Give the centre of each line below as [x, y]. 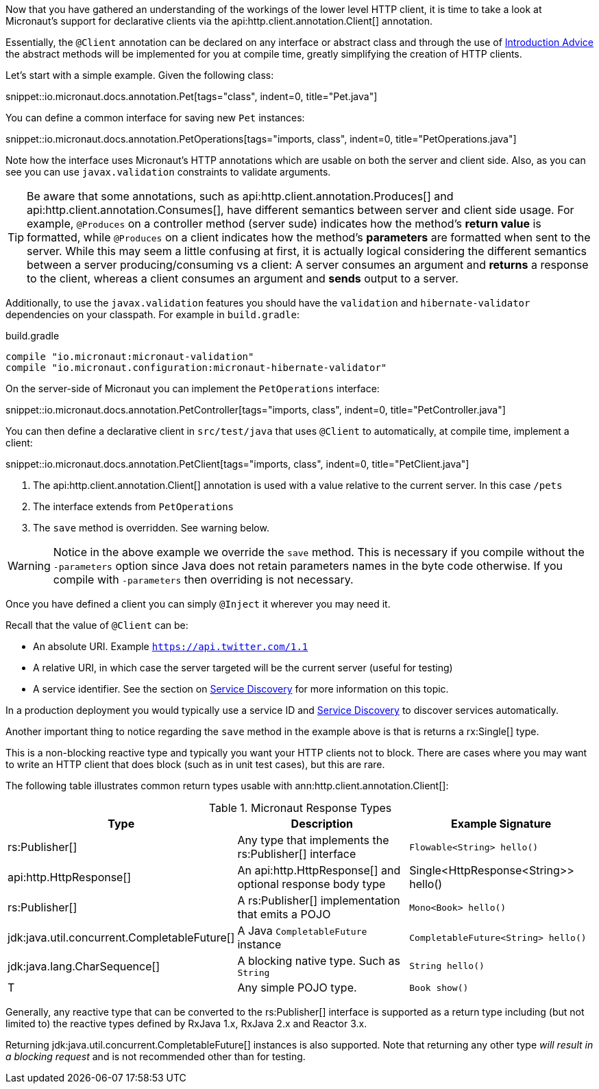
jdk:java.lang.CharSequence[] [84, 966]
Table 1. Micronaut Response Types [300, 808]
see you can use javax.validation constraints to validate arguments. [168, 172]
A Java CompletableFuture [302, 931]
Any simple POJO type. [297, 988]
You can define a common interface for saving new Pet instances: [155, 118]
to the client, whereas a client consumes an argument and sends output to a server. [243, 278]
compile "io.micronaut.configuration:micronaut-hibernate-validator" [196, 368]
